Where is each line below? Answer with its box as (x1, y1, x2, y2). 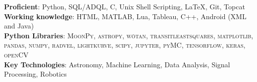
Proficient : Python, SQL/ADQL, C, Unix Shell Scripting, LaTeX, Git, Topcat (4, 1, 245, 11)
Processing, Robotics (4, 69, 67, 79)
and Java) (4, 21, 34, 31)
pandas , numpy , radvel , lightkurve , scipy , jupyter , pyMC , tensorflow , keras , (4, 40, 246, 50)
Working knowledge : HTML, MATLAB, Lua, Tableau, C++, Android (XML (4, 11, 247, 21)
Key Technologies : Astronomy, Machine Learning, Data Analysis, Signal (4, 59, 230, 69)
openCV (4, 49, 29, 59)
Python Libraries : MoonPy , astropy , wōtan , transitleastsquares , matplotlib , (4, 30, 254, 40)
